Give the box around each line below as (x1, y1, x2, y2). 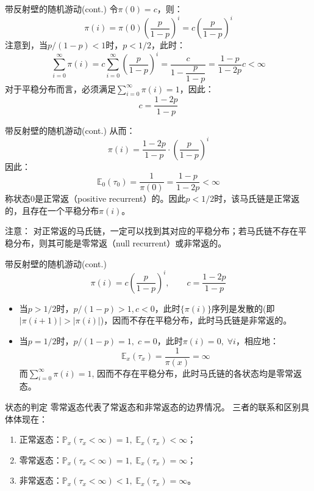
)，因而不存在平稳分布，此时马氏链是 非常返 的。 (100, 314, 292, 327)
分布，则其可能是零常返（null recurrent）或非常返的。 (13, 237, 227, 249)
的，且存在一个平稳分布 (5, 204, 99, 216)
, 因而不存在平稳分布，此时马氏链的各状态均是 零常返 (91, 366, 302, 379)
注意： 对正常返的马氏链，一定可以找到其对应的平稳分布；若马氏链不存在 (5, 224, 298, 237)
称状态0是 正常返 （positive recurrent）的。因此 (5, 192, 186, 205)
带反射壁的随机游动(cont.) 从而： (5, 124, 135, 136)
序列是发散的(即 (212, 301, 275, 314)
